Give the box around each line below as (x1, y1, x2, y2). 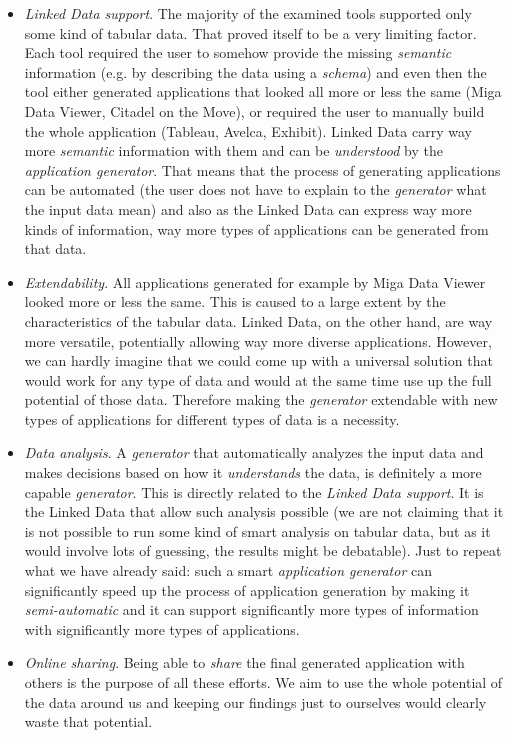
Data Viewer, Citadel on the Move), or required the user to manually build (24, 100, 485, 121)
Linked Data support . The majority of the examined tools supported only (24, 3, 472, 23)
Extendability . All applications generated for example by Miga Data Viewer (24, 271, 486, 292)
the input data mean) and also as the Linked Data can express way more (24, 198, 472, 219)
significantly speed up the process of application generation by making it (24, 579, 470, 600)
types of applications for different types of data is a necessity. (24, 408, 400, 429)
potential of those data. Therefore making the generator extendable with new (24, 389, 498, 410)
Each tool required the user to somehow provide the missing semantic (24, 42, 452, 63)
